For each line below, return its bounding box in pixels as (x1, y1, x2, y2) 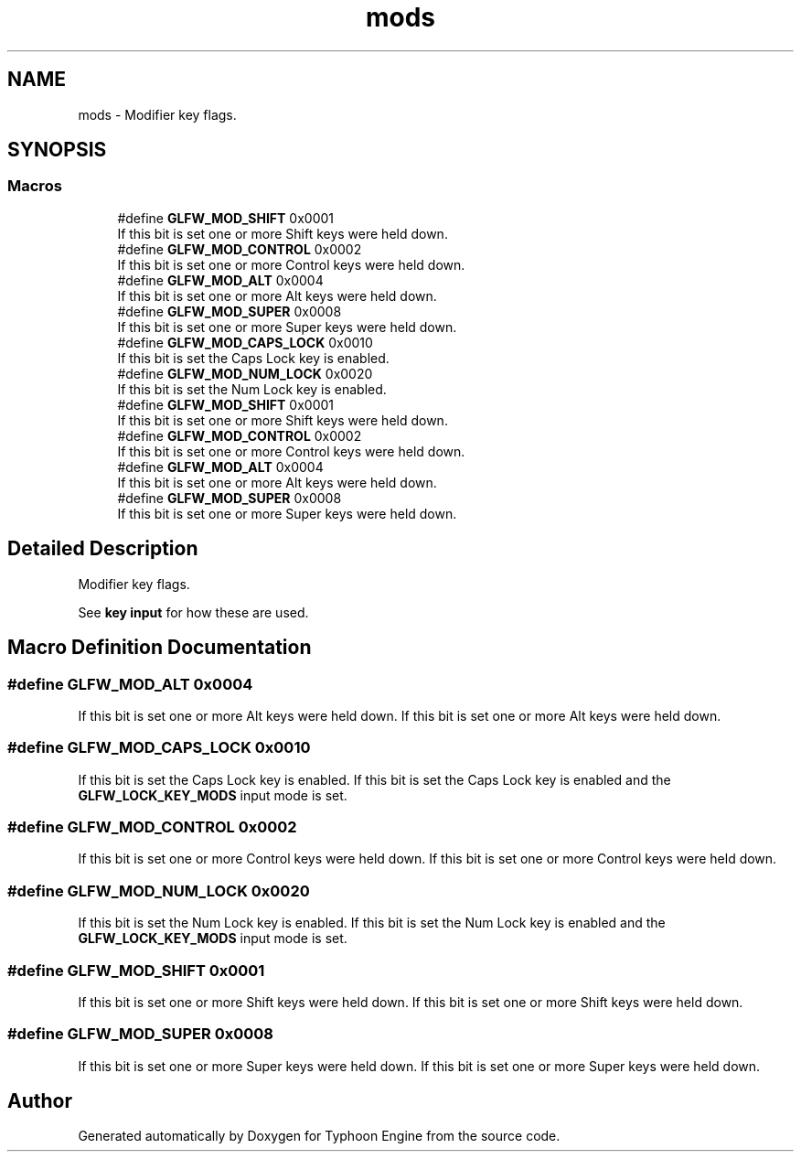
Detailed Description (7, 537, 198, 561)
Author (7, 1089, 72, 1113)
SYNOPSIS (7, 138, 107, 162)
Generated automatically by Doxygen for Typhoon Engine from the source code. (78, 1128, 561, 1144)
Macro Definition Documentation (7, 636, 312, 660)
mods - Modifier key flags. (78, 106, 237, 123)
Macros (7, 177, 62, 196)
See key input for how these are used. (78, 604, 309, 620)
